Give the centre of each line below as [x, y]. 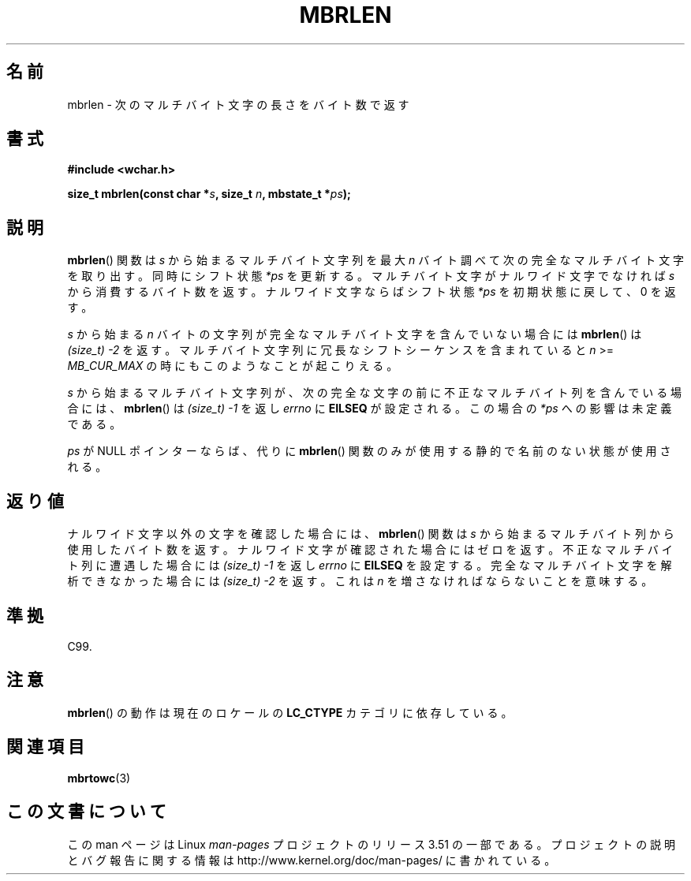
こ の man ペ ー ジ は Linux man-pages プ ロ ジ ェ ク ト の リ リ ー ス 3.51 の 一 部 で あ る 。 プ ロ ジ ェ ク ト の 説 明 [372, 844]
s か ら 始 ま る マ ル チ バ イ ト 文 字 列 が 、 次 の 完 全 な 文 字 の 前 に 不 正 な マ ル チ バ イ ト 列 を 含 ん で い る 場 [375, 393]
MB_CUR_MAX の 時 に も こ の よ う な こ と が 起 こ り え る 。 [233, 366]
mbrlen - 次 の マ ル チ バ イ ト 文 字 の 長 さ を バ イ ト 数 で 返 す [238, 104]
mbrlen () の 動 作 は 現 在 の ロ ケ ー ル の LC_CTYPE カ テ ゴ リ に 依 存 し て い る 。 [290, 712]
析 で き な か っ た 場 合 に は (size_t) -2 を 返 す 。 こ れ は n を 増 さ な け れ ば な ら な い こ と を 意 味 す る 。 [360, 581]
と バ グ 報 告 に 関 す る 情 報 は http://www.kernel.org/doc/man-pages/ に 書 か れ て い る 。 [312, 860]
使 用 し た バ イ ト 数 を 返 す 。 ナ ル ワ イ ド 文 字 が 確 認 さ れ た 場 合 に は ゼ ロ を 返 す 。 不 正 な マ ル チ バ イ [370, 550]
